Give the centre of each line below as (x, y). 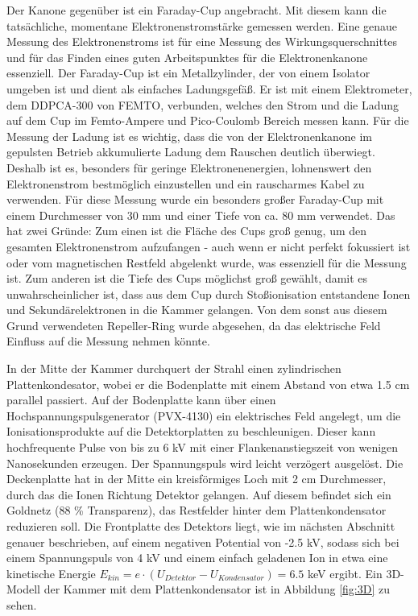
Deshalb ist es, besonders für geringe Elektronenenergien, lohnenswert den (189, 167)
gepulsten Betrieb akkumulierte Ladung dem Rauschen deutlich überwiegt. (191, 152)
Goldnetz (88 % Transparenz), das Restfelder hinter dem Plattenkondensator (197, 510)
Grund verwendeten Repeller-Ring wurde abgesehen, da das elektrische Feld (194, 325)
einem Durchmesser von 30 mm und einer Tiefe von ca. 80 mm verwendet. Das (201, 215)
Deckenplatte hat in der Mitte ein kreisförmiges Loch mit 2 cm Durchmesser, (197, 479)
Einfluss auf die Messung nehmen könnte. (108, 341)
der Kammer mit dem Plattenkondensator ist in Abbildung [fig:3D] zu (217, 589)
